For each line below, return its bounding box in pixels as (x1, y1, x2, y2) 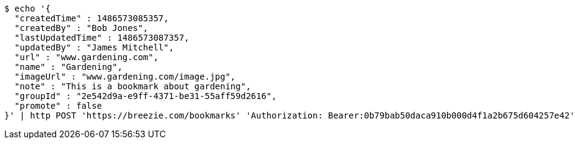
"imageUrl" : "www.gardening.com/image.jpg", (14, 72, 236, 81)
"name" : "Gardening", (14, 62, 123, 72)
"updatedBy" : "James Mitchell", (14, 43, 174, 52)
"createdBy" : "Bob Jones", (14, 23, 149, 33)
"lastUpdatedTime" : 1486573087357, (14, 33, 190, 43)
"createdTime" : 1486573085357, (14, 13, 169, 23)
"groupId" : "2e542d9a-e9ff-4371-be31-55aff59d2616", (14, 91, 277, 101)
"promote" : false (14, 101, 102, 111)
